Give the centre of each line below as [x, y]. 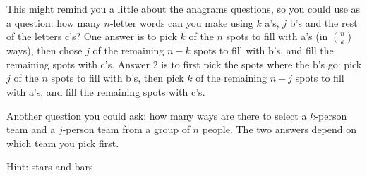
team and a [31, 129]
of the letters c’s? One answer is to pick [92, 36]
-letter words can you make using [181, 22]
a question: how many [54, 22]
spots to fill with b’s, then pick [118, 78]
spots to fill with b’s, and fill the [264, 50]
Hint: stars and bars [50, 166]
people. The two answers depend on [279, 129]
